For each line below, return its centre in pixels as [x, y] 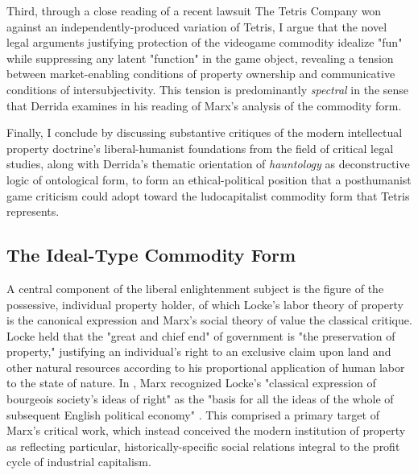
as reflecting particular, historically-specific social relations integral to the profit [203, 446]
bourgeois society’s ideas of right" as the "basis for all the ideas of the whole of [200, 399]
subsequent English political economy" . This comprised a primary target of [193, 414]
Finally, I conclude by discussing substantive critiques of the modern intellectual [205, 132]
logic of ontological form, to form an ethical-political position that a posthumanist [209, 179]
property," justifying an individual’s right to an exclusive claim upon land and [199, 351]
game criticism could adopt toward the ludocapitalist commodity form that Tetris [208, 195]
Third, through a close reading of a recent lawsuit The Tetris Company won [194, 10]
